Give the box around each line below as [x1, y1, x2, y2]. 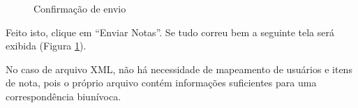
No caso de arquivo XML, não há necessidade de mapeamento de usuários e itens [6, 61, 352, 76]
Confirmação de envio [33, 1, 126, 15]
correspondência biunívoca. [6, 88, 121, 103]
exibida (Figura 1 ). [6, 38, 87, 53]
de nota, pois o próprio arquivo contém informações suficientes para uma [6, 75, 317, 90]
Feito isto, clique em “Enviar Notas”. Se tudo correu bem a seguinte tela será [6, 24, 334, 39]
